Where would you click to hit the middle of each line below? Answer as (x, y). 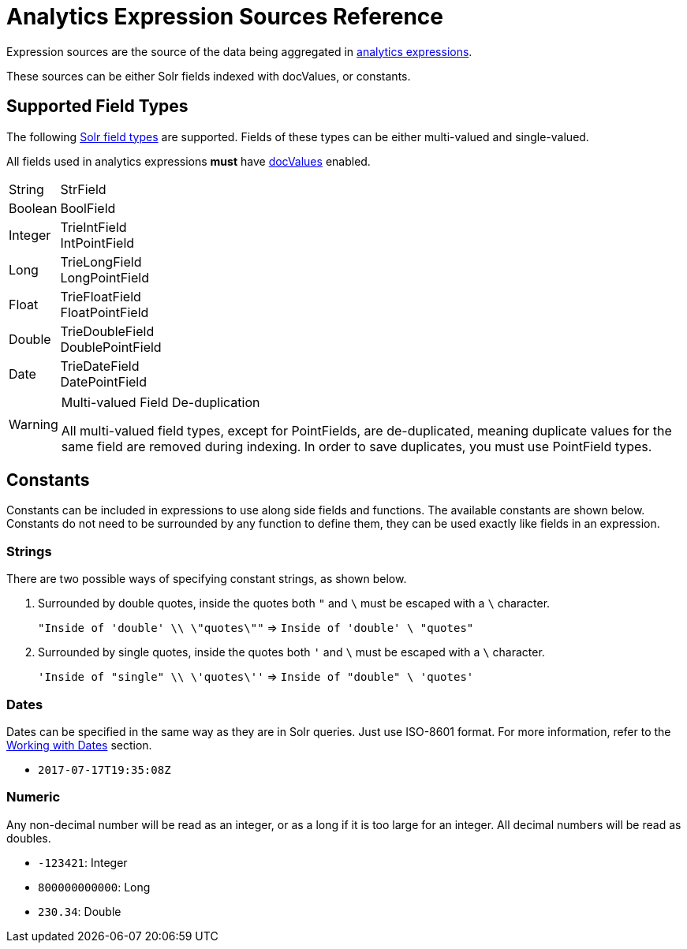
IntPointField (97, 243)
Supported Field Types (97, 106)
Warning (34, 424)
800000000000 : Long (94, 887)
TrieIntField (93, 227)
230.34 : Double (80, 911)
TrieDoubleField (107, 331)
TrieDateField (100, 366)
